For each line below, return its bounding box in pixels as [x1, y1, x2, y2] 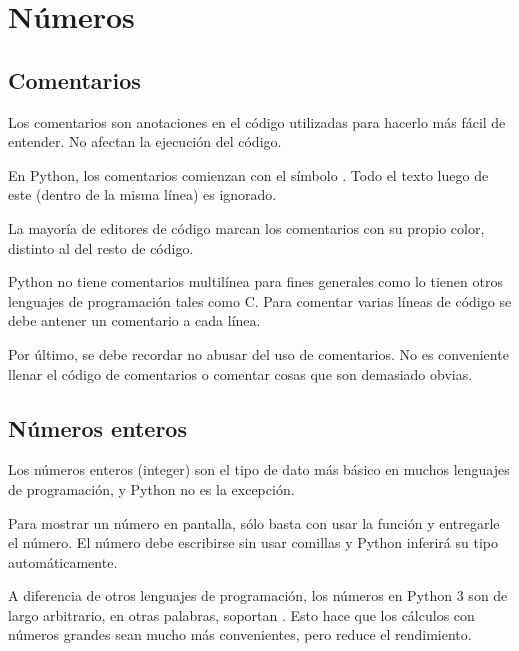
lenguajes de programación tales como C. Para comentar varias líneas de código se [8, 290, 512, 311]
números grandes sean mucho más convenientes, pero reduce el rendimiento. [8, 624, 472, 645]
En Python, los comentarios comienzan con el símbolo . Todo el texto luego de [8, 164, 489, 185]
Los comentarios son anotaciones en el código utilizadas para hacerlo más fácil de [8, 111, 506, 132]
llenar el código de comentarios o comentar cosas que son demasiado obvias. [8, 363, 473, 384]
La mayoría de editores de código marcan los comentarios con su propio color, [8, 217, 485, 238]
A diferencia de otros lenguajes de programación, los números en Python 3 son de [8, 585, 508, 606]
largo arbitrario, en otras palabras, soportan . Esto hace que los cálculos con [8, 604, 475, 625]
